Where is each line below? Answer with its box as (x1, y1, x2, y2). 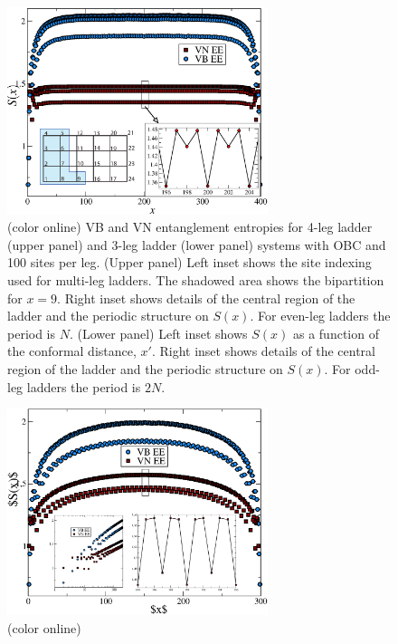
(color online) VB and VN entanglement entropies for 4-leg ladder (7, 217, 373, 236)
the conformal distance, (7, 341, 137, 360)
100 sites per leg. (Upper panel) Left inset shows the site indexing (7, 253, 372, 272)
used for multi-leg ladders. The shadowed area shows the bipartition (7, 271, 384, 290)
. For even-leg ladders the (250, 306, 391, 325)
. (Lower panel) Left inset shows (69, 323, 248, 342)
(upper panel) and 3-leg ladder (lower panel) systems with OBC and (7, 235, 386, 254)
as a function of (292, 323, 379, 342)
